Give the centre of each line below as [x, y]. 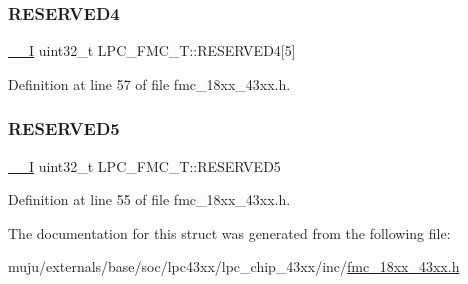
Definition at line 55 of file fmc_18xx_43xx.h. [149, 199]
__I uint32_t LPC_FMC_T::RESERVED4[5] [152, 50]
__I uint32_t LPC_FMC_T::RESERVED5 [144, 165]
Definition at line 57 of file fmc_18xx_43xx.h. [149, 83]
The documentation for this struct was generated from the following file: [229, 232]
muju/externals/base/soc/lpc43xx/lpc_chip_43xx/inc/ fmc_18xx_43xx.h [234, 266]
